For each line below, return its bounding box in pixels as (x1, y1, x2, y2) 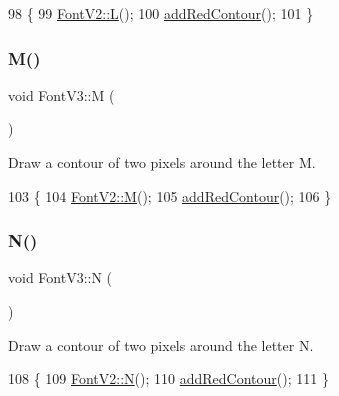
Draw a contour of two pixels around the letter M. (8, 152, 316, 172)
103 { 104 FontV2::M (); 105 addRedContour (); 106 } (8, 185, 332, 206)
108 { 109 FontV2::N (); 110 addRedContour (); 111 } (8, 368, 329, 389)
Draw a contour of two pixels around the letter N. (8, 334, 314, 355)
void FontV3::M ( (8, 84, 115, 105)
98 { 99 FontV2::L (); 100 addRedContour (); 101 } (8, 3, 314, 23)
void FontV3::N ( (8, 267, 113, 288)
